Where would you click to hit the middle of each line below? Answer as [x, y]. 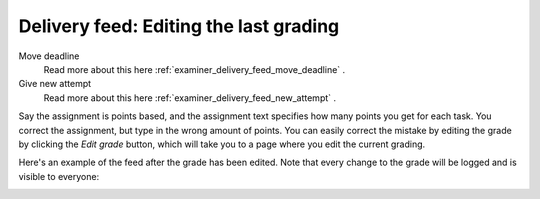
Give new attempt [55, 84]
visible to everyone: [59, 176]
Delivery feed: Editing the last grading [179, 26]
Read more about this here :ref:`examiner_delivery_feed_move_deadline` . [194, 69]
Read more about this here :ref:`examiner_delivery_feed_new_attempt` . [190, 97]
